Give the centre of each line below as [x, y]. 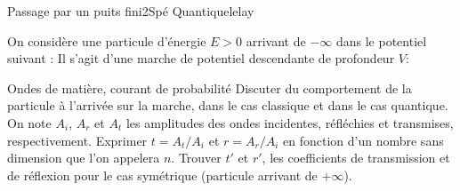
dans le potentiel [381, 40]
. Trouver [196, 158]
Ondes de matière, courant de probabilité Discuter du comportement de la [210, 88]
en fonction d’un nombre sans [363, 140]
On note [29, 122]
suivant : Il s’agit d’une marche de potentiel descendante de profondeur [201, 58]
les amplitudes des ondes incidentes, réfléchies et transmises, [290, 122]
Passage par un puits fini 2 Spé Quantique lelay [131, 11]
